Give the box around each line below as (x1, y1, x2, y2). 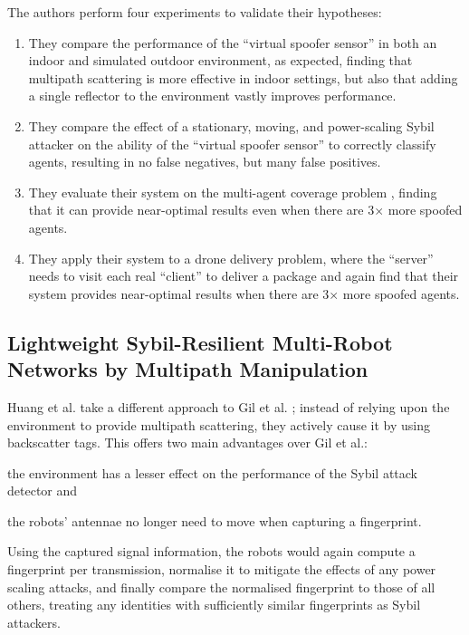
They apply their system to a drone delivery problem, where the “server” (28, 248, 434, 267)
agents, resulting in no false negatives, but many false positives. (28, 152, 381, 171)
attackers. (7, 612, 61, 631)
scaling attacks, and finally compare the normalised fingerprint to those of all (7, 577, 435, 596)
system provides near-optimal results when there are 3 (28, 284, 330, 303)
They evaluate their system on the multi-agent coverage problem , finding (28, 182, 437, 201)
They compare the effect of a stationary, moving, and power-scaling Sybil (28, 116, 435, 135)
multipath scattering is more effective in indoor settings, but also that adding (28, 68, 458, 87)
